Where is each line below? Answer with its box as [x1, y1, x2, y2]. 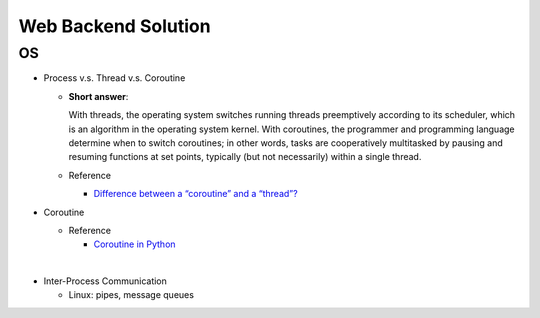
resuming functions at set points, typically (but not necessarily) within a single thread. [68, 151, 422, 163]
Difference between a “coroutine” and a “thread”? [93, 188, 299, 200]
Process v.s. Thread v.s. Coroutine [43, 72, 186, 84]
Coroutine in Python [93, 238, 176, 250]
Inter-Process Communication [43, 275, 167, 287]
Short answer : [68, 90, 129, 102]
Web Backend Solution [18, 15, 211, 37]
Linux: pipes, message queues [68, 289, 195, 301]
